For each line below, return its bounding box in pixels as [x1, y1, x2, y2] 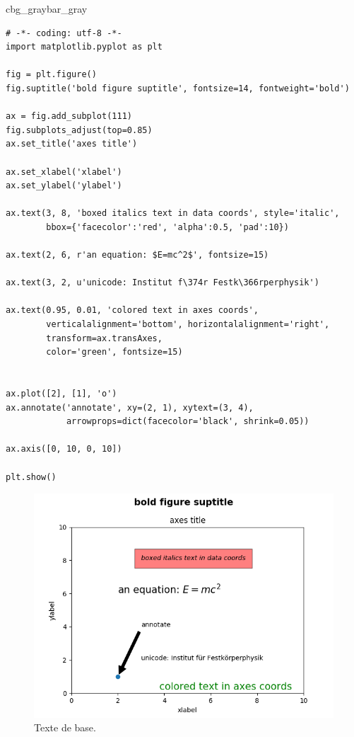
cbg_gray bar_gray [6, 1, 88, 16]
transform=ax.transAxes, [46, 333, 163, 343]
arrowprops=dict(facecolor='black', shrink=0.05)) [66, 416, 309, 427]
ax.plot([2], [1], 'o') [6, 389, 117, 399]
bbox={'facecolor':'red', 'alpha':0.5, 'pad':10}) [46, 222, 289, 232]
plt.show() [6, 472, 57, 482]
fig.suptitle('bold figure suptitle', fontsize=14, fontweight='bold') [6, 83, 350, 93]
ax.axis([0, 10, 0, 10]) [6, 444, 122, 455]
